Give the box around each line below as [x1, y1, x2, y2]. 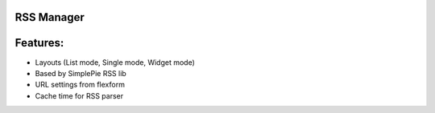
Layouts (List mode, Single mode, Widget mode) [35, 57, 195, 67]
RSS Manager [14, 10, 85, 24]
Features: [14, 36, 64, 50]
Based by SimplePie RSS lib [35, 68, 126, 78]
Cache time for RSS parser [35, 91, 124, 100]
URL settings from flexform [35, 80, 125, 90]
